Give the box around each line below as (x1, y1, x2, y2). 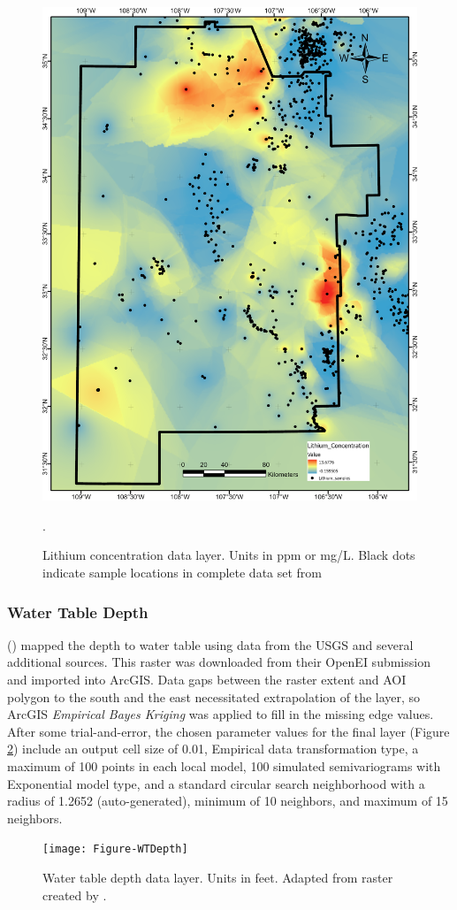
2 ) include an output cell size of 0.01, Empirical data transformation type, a (7, 739, 419, 758)
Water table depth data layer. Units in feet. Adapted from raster (42, 868, 393, 887)
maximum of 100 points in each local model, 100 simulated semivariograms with (7, 756, 441, 775)
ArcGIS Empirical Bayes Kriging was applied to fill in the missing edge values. (7, 705, 434, 723)
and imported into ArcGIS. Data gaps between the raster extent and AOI (7, 670, 407, 689)
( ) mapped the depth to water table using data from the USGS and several (7, 635, 414, 654)
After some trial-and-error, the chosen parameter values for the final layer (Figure (7, 722, 450, 740)
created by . (42, 885, 107, 904)
